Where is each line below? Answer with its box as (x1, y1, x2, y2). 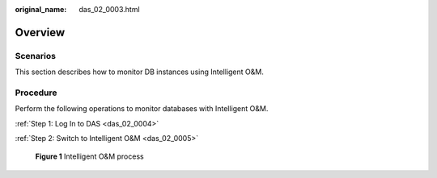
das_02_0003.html (78, 5, 141, 14)
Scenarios (15, 50, 57, 61)
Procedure (15, 87, 57, 98)
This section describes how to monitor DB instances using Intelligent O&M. (15, 67, 265, 77)
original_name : (15, 5, 67, 14)
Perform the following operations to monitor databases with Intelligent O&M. (15, 104, 269, 114)
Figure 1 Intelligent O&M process (35, 151, 145, 161)
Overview (15, 25, 66, 39)
